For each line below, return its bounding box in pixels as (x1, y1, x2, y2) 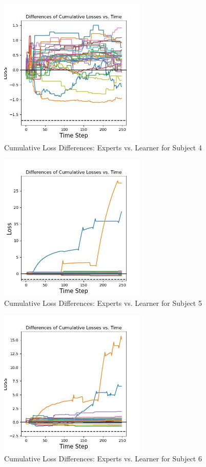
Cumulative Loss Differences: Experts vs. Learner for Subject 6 (4, 453, 202, 463)
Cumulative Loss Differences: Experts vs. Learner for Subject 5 (4, 297, 202, 308)
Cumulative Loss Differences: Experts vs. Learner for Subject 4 (4, 142, 202, 152)
